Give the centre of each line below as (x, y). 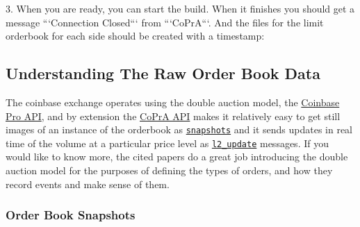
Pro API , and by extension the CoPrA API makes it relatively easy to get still (173, 116)
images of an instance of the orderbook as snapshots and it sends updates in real (179, 129)
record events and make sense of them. (88, 184)
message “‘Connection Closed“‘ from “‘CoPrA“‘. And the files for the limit (165, 22)
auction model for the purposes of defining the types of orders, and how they (169, 170)
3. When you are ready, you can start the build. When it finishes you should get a (180, 8)
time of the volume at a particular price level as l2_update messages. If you (167, 143)
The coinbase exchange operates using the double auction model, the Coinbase (173, 102)
